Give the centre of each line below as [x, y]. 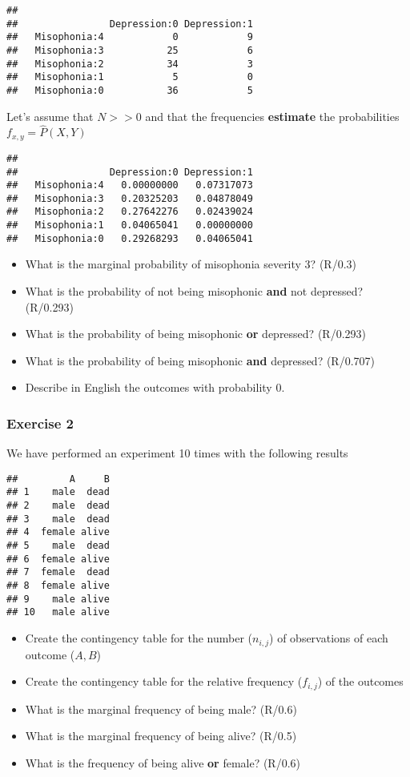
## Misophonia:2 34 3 [130, 64]
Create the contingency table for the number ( [139, 638]
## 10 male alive [58, 612]
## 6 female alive [58, 559]
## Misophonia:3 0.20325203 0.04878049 [130, 198]
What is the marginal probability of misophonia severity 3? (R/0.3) [191, 264]
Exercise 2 [40, 423]
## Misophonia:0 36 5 [130, 90]
